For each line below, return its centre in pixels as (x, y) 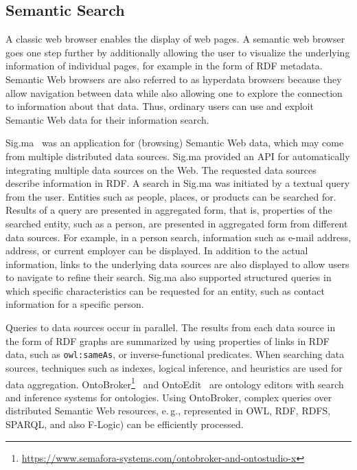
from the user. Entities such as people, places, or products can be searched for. (171, 196)
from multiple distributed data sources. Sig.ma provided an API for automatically (178, 156)
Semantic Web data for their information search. (107, 119)
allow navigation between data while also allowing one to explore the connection (174, 92)
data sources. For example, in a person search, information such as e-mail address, (178, 237)
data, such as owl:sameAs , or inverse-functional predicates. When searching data (175, 354)
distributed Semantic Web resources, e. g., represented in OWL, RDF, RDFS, (168, 411)
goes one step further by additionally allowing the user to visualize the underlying (178, 52)
